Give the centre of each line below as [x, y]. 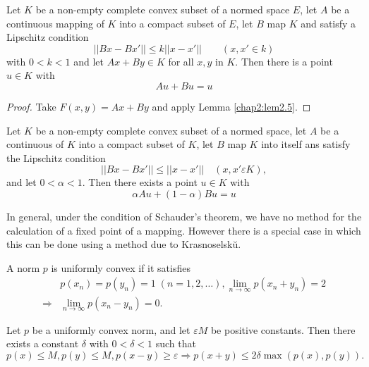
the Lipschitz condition [56, 157]
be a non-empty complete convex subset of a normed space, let [171, 130]
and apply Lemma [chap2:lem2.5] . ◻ [231, 106]
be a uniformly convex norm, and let [111, 329]
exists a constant [43, 343]
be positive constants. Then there [283, 329]
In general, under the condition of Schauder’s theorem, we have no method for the [184, 216]
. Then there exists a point [140, 182]
